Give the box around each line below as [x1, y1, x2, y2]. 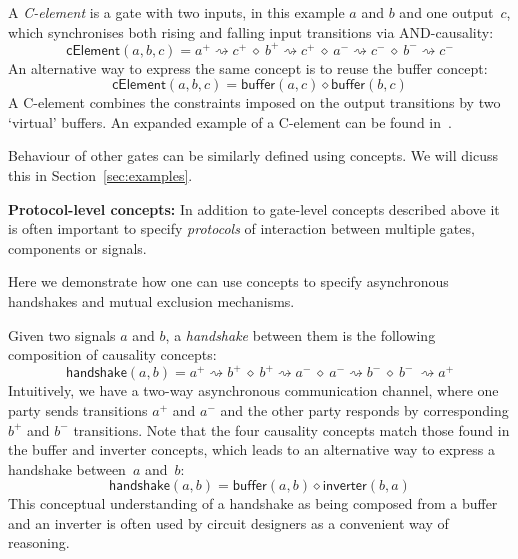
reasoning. [8, 532, 70, 553]
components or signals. [8, 237, 147, 258]
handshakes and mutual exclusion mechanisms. [8, 291, 295, 312]
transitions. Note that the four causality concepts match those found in [73, 419, 510, 440]
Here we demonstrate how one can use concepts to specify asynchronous [8, 271, 449, 292]
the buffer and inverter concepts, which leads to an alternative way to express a [8, 439, 495, 460]
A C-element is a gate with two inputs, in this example [8, 2, 345, 22]
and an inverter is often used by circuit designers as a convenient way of [8, 512, 449, 533]
